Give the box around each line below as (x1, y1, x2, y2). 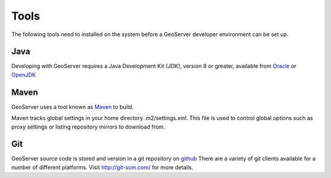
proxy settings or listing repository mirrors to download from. (11, 123, 165, 130)
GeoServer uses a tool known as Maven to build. (11, 103, 134, 110)
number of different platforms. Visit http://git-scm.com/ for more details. (11, 163, 194, 171)
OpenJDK (11, 71, 36, 78)
